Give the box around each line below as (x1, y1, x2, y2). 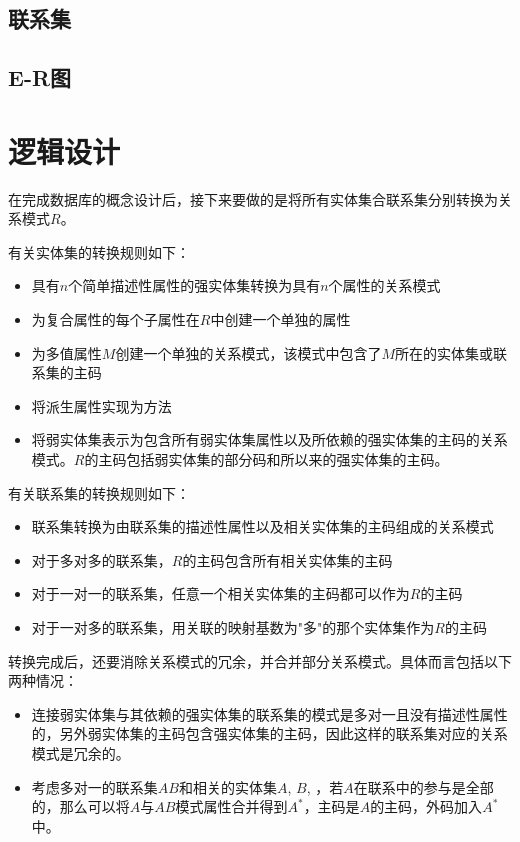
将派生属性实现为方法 (31, 395, 172, 416)
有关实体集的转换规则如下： (8, 241, 190, 262)
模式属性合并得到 (175, 796, 288, 817)
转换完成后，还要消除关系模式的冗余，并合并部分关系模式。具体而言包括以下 (8, 650, 512, 671)
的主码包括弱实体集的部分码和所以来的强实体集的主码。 (84, 449, 449, 470)
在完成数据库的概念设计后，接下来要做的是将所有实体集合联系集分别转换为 (8, 188, 498, 209)
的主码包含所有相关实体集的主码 (182, 549, 393, 570)
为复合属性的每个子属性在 (31, 309, 200, 330)
